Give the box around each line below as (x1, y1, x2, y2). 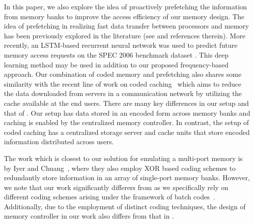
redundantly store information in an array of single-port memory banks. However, (4, 172, 250, 183)
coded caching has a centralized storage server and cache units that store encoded (4, 127, 250, 137)
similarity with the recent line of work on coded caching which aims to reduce (4, 78, 241, 89)
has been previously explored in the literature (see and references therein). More (4, 30, 246, 40)
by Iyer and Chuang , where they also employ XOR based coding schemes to (4, 162, 236, 173)
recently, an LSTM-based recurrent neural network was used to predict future (4, 40, 238, 50)
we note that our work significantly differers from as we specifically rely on (4, 182, 228, 192)
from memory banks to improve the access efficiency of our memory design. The (4, 11, 245, 21)
